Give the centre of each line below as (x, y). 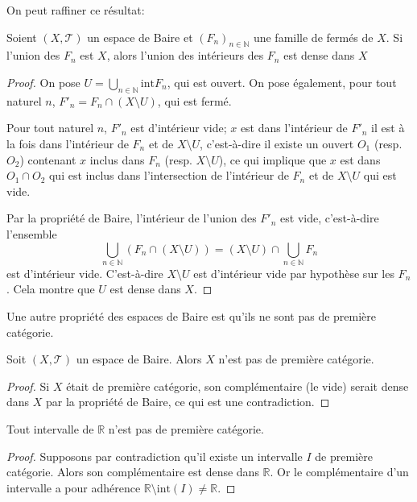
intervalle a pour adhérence (74, 487)
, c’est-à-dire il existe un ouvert (277, 143)
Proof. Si (28, 386)
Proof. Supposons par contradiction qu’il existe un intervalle (155, 456)
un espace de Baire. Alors (139, 359)
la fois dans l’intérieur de (68, 143)
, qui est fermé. (194, 100)
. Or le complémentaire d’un (339, 472)
